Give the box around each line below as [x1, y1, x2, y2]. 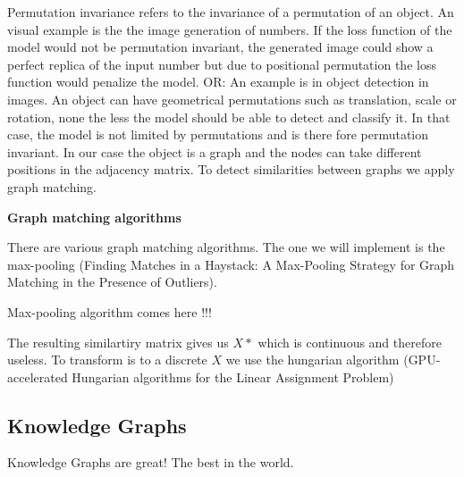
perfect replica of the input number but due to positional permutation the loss [7, 54, 436, 73]
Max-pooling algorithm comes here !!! [7, 302, 212, 321]
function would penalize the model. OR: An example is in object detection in [7, 72, 429, 91]
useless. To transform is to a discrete [7, 350, 207, 369]
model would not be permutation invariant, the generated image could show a [7, 38, 434, 56]
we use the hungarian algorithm [225, 350, 400, 369]
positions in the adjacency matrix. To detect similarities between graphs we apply [7, 160, 455, 179]
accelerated [7, 367, 68, 386]
